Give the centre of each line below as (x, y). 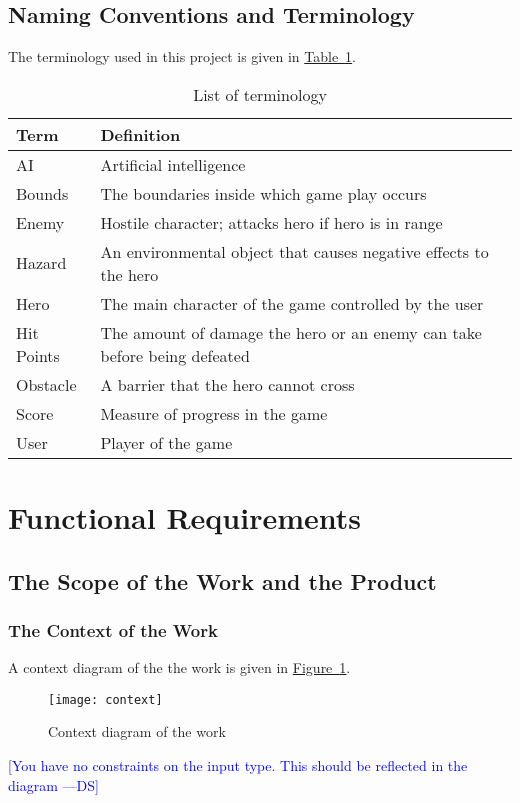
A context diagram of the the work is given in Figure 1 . (179, 667)
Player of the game (166, 442)
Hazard (41, 263)
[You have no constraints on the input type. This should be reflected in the (238, 765)
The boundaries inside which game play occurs (263, 193)
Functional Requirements (184, 516)
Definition (140, 134)
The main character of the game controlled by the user (292, 303)
